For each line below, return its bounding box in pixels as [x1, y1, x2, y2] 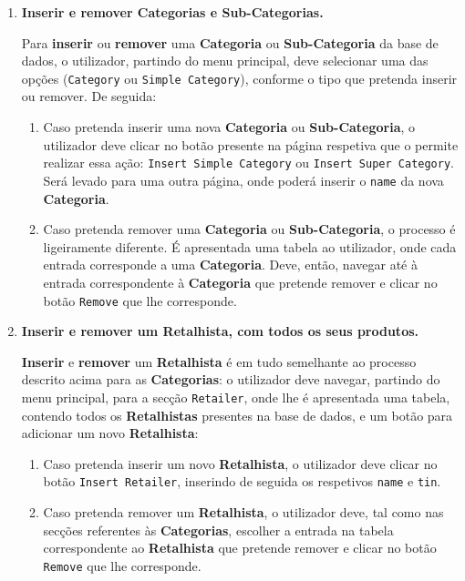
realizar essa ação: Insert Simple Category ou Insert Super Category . [43, 153, 454, 172]
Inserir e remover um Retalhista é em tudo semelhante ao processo [21, 352, 417, 371]
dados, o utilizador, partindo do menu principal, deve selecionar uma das [21, 51, 429, 70]
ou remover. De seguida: [21, 87, 157, 106]
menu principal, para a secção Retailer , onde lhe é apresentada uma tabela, [21, 387, 450, 406]
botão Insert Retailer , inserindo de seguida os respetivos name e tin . [43, 472, 441, 491]
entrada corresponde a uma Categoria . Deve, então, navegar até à [43, 255, 418, 274]
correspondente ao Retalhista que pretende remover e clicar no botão [43, 538, 437, 557]
